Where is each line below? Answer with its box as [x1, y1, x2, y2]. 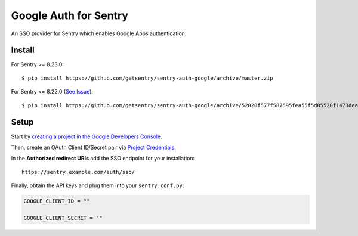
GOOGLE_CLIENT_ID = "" [23, 198, 90, 205]
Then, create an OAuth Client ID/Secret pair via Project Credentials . [11, 144, 176, 151]
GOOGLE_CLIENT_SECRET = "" [23, 215, 103, 221]
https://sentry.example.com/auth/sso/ [21, 169, 135, 175]
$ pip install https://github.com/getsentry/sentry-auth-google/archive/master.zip [21, 74, 274, 82]
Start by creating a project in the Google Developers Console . [11, 133, 162, 140]
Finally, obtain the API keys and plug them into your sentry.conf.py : [11, 182, 184, 189]
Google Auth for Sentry [11, 9, 128, 22]
